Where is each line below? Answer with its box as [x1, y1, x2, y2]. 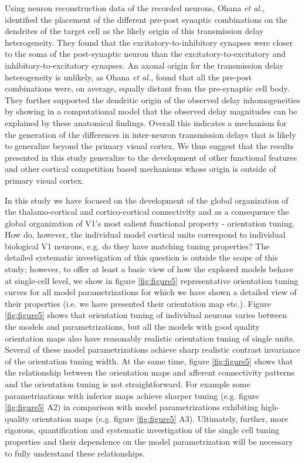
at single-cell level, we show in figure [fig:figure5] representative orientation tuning [5, 274, 299, 286]
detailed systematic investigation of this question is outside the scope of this [5, 251, 278, 263]
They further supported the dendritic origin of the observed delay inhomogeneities [5, 93, 300, 106]
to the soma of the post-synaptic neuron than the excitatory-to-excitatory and [5, 48, 286, 60]
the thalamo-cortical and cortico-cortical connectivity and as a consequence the [5, 205, 289, 218]
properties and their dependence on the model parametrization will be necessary [5, 435, 293, 447]
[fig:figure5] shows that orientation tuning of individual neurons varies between [5, 309, 287, 321]
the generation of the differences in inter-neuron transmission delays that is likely [5, 128, 296, 140]
